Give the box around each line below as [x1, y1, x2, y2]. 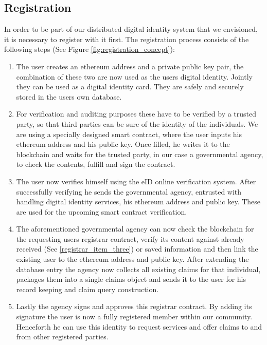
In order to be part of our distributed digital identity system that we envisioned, [4, 24, 258, 34]
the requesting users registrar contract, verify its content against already [16, 233, 244, 244]
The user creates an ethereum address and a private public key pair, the [16, 61, 244, 71]
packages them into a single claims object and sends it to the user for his [16, 274, 246, 284]
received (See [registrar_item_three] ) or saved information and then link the [16, 243, 258, 254]
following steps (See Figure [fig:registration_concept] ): [4, 44, 175, 54]
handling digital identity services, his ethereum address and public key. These [16, 196, 261, 207]
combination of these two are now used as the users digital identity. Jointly [16, 71, 253, 82]
